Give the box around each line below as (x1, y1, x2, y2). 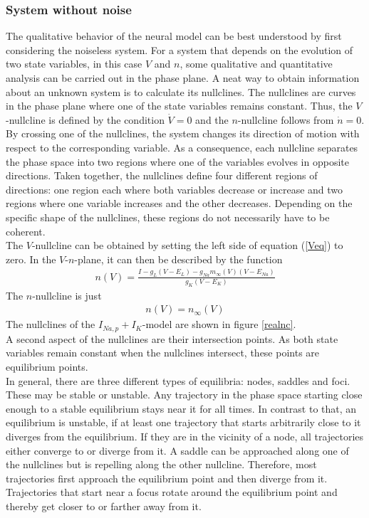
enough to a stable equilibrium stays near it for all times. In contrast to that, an (6, 401, 357, 416)
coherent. (6, 223, 46, 238)
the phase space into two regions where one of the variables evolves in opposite (6, 154, 349, 169)
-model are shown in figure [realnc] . (142, 317, 296, 332)
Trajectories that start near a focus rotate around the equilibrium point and (6, 485, 338, 499)
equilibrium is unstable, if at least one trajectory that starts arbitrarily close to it (6, 415, 361, 430)
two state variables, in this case (6, 56, 142, 71)
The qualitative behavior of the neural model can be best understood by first (6, 28, 342, 43)
